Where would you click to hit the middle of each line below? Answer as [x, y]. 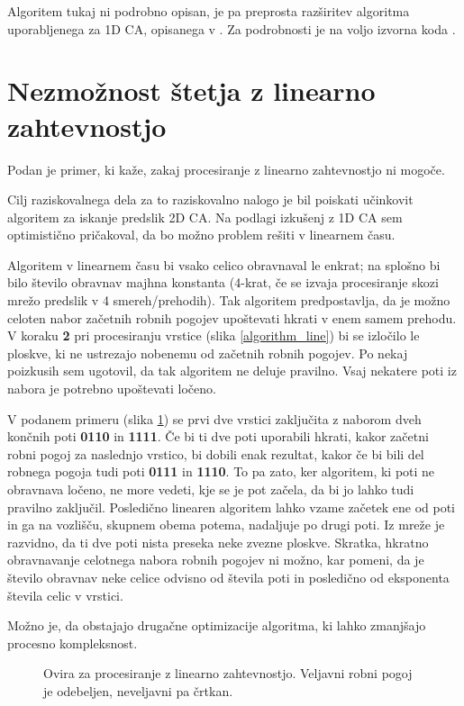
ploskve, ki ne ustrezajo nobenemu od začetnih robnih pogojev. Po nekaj [208, 353]
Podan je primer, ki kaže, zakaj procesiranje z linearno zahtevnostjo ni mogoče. [226, 169]
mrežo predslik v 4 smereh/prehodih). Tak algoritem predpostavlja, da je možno [229, 300]
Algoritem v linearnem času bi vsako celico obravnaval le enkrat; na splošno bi [224, 264]
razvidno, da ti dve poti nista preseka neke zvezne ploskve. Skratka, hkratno [218, 542]
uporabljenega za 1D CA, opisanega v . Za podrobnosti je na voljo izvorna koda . [232, 28]
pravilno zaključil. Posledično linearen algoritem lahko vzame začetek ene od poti [231, 507]
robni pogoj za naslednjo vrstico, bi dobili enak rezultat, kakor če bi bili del [216, 453]
